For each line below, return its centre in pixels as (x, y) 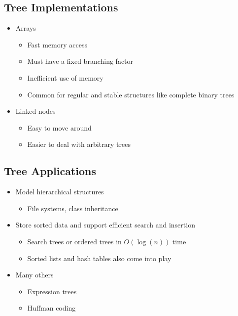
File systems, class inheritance (73, 208)
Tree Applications (50, 171)
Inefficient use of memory (65, 77)
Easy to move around (59, 127)
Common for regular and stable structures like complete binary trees (131, 94)
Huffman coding (51, 308)
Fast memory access (57, 44)
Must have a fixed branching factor (80, 61)
